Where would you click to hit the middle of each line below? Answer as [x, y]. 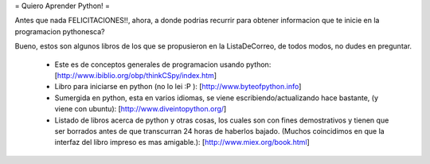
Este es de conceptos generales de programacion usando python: [163, 64]
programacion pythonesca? [60, 31]
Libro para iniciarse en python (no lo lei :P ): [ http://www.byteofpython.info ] [178, 87]
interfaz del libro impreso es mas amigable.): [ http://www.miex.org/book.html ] [182, 143]
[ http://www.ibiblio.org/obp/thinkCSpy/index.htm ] [136, 75]
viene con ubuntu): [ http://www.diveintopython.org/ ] [141, 109]
